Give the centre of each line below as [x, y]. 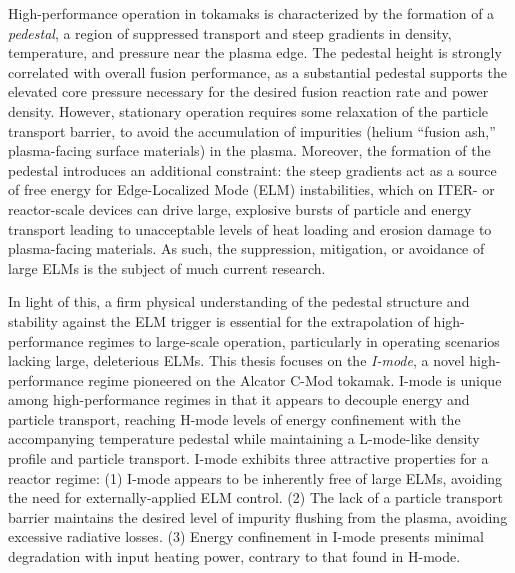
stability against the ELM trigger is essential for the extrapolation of [218, 320]
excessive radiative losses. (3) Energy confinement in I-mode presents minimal [246, 536]
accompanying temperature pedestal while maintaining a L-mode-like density [244, 438]
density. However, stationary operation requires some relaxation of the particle [248, 110]
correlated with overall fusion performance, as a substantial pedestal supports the [257, 71]
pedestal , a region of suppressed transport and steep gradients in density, [230, 32]
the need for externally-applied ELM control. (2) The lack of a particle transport [256, 497]
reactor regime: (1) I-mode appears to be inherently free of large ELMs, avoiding [255, 477]
